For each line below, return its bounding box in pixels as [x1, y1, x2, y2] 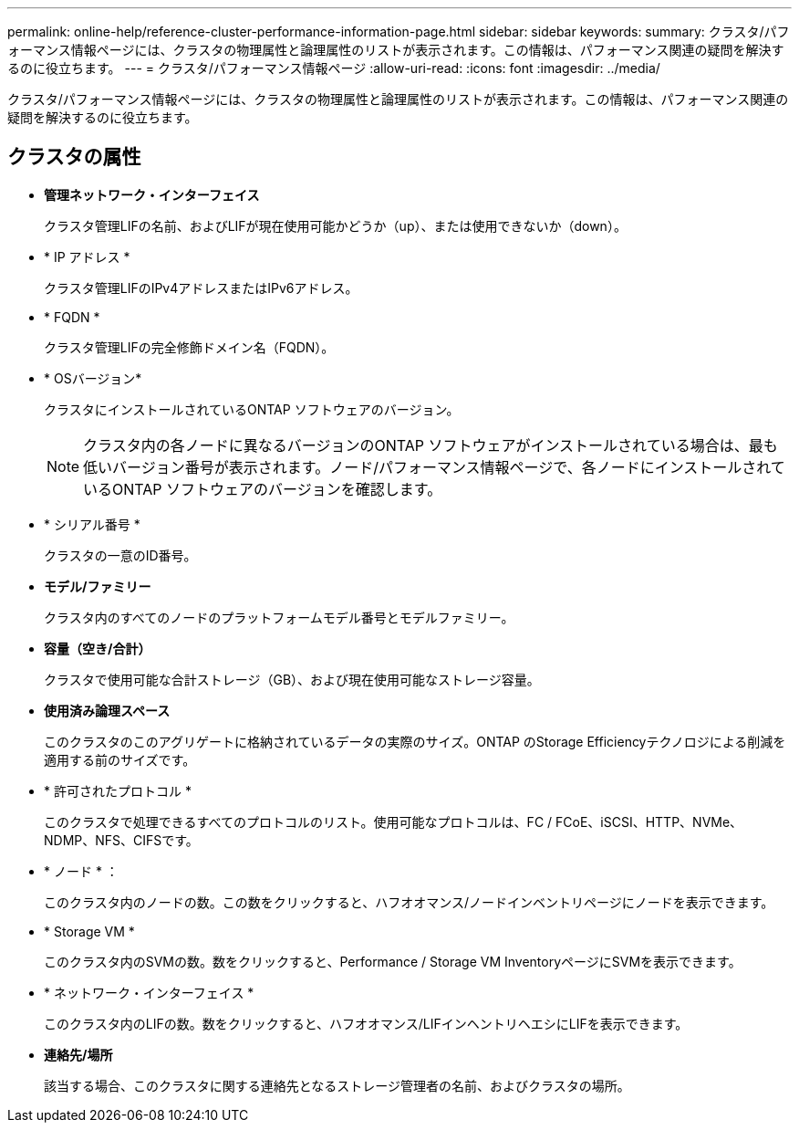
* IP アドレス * [44, 248, 130, 265]
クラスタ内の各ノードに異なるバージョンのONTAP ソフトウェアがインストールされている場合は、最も [83, 435, 778, 455]
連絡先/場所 [44, 1046, 113, 1062]
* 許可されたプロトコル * [44, 782, 192, 799]
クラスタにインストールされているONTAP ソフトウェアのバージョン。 [44, 401, 460, 417]
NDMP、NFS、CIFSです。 [44, 832, 199, 848]
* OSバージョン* [44, 370, 142, 386]
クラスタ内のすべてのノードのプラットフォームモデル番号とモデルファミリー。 [44, 609, 514, 625]
